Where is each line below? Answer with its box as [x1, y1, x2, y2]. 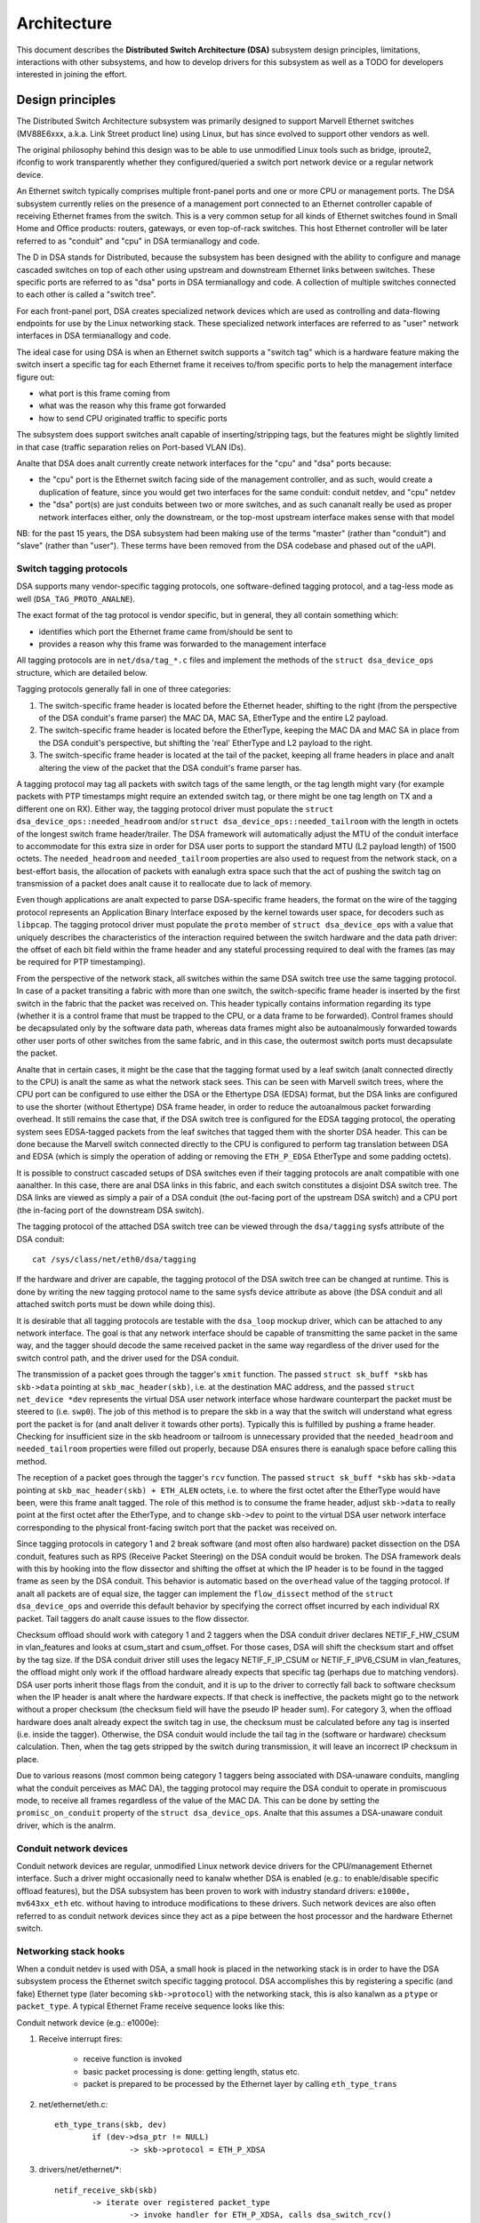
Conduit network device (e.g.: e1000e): [16, 2017, 160, 2027]
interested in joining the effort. [16, 69, 128, 80]
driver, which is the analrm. [16, 1819, 116, 1831]
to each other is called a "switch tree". [16, 289, 156, 300]
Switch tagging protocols [16, 563, 128, 575]
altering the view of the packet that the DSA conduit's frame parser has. [38, 762, 302, 773]
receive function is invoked [83, 2054, 182, 2065]
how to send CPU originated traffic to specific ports [38, 413, 228, 423]
